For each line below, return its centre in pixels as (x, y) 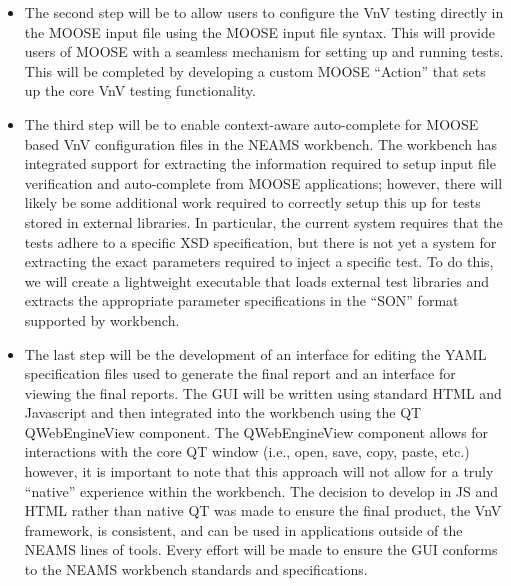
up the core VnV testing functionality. (140, 90)
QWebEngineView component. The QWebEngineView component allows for (256, 431)
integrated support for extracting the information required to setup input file (260, 163)
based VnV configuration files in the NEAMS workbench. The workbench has (261, 143)
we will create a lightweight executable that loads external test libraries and (257, 280)
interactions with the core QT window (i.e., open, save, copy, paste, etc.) (247, 451)
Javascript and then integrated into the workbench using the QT (223, 412)
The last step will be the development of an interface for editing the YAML (255, 353)
